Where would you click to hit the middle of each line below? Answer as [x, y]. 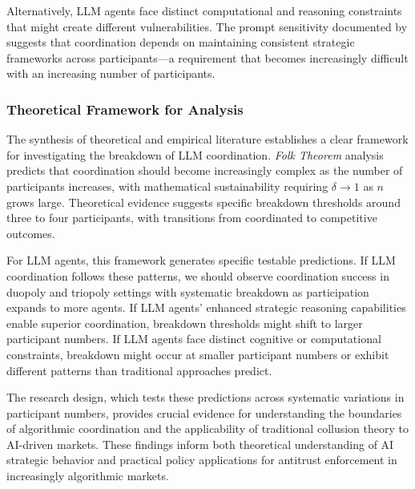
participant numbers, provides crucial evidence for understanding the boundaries [204, 412]
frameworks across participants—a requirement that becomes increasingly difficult [207, 57]
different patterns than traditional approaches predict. [139, 370]
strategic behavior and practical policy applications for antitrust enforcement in [202, 460]
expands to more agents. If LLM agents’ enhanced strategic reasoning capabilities [206, 307]
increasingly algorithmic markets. [88, 476]
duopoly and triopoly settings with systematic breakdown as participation [188, 291]
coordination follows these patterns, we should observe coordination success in [198, 275]
